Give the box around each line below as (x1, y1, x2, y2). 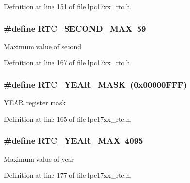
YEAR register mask (4, 97, 66, 108)
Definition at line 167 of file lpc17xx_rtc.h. (4, 57, 132, 68)
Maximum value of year (4, 153, 74, 164)
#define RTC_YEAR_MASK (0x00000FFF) (4, 78, 187, 90)
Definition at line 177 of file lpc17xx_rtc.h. (4, 170, 132, 180)
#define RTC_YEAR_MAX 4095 (4, 134, 143, 146)
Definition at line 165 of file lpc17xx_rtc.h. (4, 113, 132, 124)
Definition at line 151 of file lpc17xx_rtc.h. (4, 1, 132, 11)
